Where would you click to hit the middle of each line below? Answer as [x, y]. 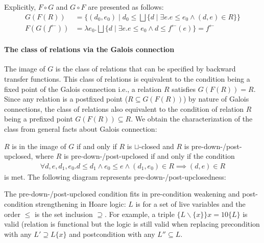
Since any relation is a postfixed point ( [66, 99]
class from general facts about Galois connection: [81, 129]
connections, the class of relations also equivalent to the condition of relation [124, 108]
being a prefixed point [39, 119]
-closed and [157, 146]
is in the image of [39, 146]
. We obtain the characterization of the [192, 119]
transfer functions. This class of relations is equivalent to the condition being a [127, 79]
